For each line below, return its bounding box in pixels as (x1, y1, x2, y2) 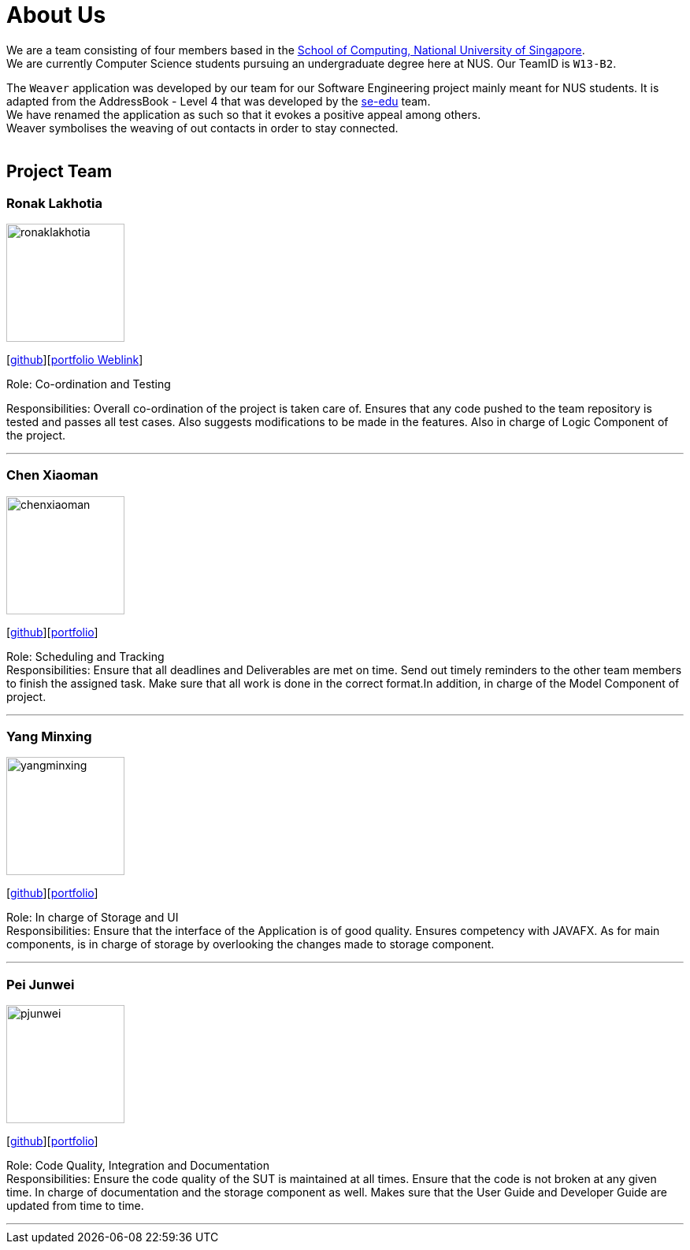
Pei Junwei (6, 976, 75, 992)
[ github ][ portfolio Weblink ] (6, 352, 143, 366)
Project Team (6, 161, 113, 182)
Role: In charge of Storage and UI (6, 911, 179, 925)
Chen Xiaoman (6, 467, 98, 484)
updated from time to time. (6, 1199, 144, 1213)
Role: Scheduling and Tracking (6, 649, 165, 663)
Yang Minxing (6, 729, 92, 745)
